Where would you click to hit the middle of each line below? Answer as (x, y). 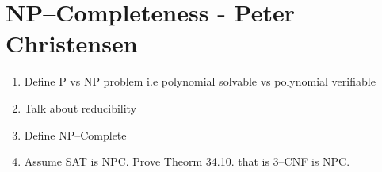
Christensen (72, 43)
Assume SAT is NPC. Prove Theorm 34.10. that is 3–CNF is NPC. (187, 161)
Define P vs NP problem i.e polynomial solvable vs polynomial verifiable (200, 81)
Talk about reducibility (80, 107)
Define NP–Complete (75, 134)
